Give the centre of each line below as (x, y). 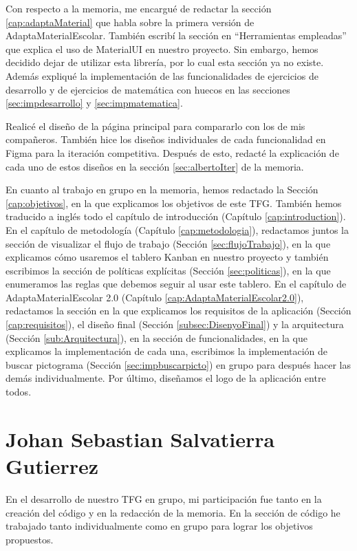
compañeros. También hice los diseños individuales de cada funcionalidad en (166, 139)
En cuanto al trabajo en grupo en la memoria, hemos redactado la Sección (162, 190)
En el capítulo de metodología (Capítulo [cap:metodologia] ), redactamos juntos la (177, 229)
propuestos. (30, 539)
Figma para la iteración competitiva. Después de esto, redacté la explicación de (172, 152)
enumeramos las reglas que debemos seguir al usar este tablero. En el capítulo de (176, 284)
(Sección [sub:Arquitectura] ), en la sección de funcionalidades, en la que (157, 337)
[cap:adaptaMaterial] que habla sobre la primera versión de (130, 22)
